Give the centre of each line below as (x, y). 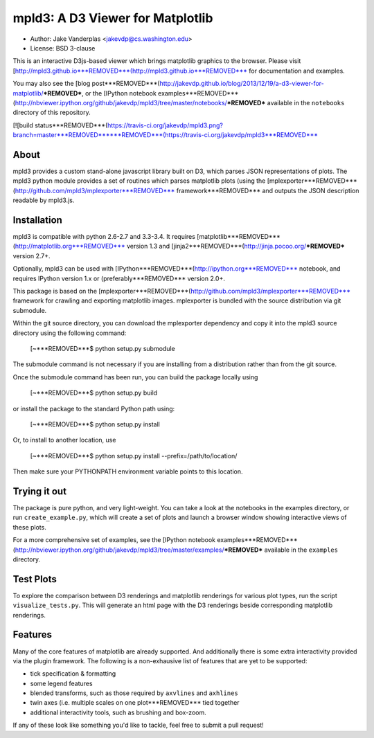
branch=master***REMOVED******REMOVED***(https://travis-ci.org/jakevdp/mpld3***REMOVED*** (166, 135)
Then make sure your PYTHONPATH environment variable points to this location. (128, 471)
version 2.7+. (32, 255)
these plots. (29, 527)
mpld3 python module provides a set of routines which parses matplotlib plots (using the (139, 181)
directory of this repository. (52, 112)
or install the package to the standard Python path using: (94, 408)
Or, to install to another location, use (64, 440)
